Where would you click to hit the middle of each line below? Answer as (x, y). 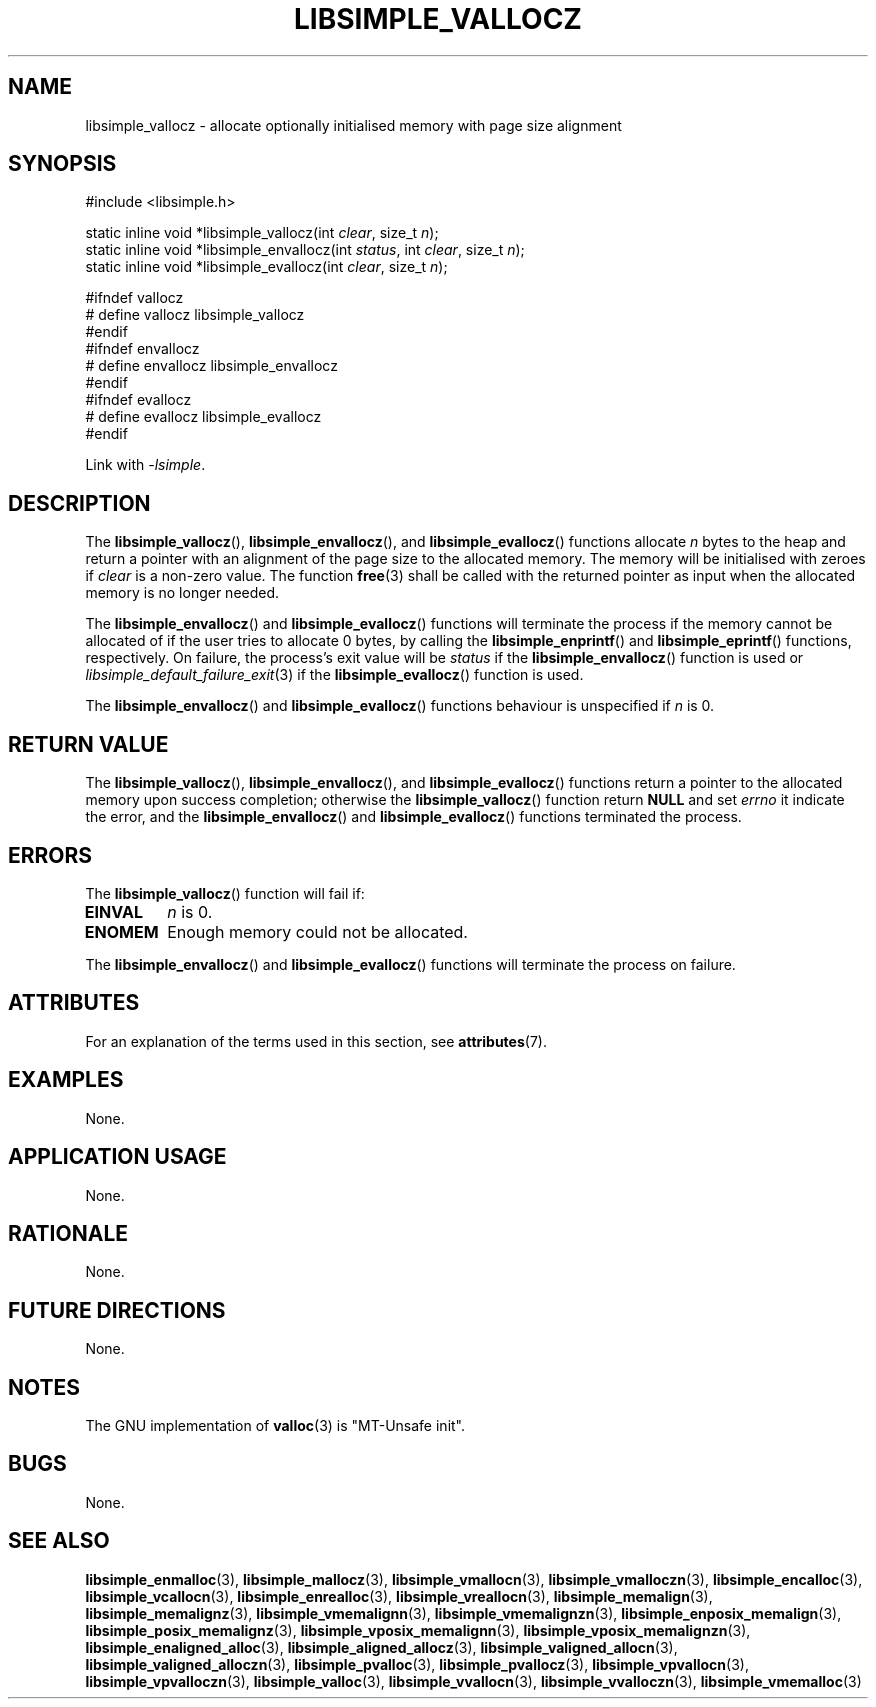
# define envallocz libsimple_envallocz (211, 366)
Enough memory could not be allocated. (317, 931)
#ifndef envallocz (142, 349)
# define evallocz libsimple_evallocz (203, 417)
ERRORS (50, 855)
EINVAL (113, 911)
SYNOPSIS (62, 164)
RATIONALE (68, 1233)
